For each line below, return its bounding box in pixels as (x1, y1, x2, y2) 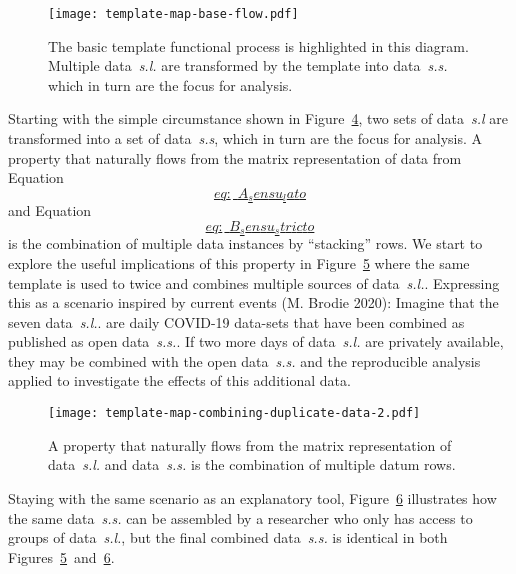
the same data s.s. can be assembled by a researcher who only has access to (8, 507, 473, 528)
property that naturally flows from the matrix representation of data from (8, 147, 462, 168)
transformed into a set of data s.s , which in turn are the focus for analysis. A (8, 128, 483, 149)
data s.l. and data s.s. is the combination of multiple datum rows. (48, 454, 456, 475)
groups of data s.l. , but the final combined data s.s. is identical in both (8, 527, 448, 548)
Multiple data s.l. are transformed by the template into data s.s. (48, 55, 448, 76)
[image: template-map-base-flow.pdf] (48, 7, 299, 21)
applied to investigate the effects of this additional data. (8, 370, 351, 391)
